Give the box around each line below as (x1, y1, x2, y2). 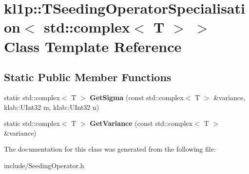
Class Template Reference (4, 36, 182, 56)
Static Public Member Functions (4, 70, 172, 85)
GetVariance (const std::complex (90, 118, 193, 128)
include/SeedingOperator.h (4, 160, 84, 170)
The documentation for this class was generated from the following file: (4, 144, 216, 154)
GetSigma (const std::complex (90, 92, 184, 102)
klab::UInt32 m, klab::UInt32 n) (4, 102, 99, 112)
